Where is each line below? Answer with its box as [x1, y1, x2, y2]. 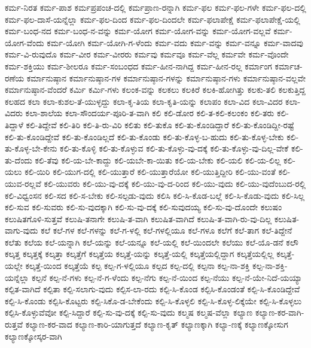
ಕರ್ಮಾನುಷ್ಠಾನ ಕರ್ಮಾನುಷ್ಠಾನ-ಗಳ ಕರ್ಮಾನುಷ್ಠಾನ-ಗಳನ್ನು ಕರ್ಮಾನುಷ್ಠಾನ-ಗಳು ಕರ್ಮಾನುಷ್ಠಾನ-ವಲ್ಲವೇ [26, 71, 306, 84]
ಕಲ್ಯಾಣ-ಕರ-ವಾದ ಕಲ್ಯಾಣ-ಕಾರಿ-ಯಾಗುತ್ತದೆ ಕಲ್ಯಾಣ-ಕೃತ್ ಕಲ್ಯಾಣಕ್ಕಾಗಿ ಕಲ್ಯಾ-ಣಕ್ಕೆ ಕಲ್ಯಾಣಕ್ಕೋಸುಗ [25, 318, 288, 331]
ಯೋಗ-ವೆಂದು [5, 36, 44, 49]
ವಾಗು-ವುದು [5, 224, 38, 237]
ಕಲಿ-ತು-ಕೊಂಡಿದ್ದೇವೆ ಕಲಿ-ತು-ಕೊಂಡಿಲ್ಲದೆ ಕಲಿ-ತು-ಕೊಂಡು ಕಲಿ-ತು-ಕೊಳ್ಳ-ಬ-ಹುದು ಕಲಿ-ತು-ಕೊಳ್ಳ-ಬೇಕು [5, 130, 284, 143]
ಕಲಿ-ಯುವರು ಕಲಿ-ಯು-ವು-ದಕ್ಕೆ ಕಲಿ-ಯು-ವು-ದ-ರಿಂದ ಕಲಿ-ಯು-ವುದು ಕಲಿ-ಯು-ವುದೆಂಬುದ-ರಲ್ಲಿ [44, 177, 306, 189]
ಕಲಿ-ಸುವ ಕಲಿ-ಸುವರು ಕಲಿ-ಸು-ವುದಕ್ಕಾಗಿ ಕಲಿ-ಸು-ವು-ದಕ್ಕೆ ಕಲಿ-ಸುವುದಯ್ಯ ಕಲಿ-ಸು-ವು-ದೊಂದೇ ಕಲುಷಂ [5, 201, 282, 213]
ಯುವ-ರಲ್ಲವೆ [5, 177, 41, 189]
